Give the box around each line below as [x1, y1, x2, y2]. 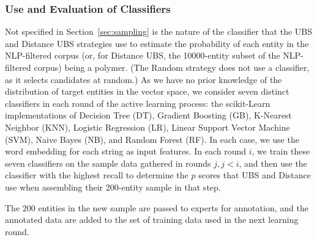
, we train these [252, 145, 310, 158]
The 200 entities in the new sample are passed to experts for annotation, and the [5, 201, 308, 214]
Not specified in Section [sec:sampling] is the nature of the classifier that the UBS [5, 25, 313, 38]
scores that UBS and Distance [198, 169, 311, 181]
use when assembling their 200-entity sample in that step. [5, 180, 221, 193]
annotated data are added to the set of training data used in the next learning [5, 213, 299, 226]
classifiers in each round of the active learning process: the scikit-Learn [5, 96, 270, 109]
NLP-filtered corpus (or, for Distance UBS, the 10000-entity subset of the [5, 49, 280, 62]
